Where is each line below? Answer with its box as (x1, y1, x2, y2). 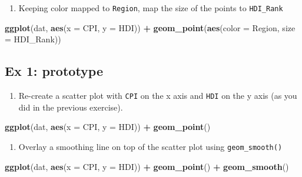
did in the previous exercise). (18, 101, 123, 113)
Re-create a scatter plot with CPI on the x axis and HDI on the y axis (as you (18, 89, 297, 102)
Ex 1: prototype (5, 62, 104, 80)
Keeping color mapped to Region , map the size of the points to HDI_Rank (18, 2, 283, 14)
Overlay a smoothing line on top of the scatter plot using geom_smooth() (18, 140, 283, 152)
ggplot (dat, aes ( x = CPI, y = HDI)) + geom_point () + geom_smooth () (5, 160, 289, 172)
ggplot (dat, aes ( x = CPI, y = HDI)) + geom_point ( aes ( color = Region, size (5, 21, 296, 34)
